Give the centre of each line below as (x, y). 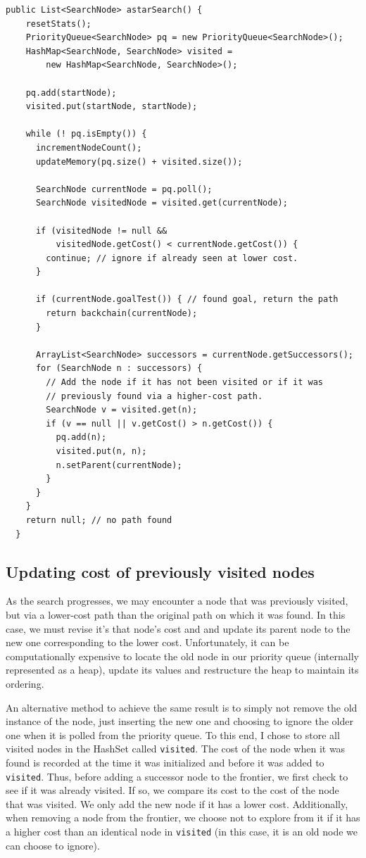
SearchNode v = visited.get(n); (122, 410)
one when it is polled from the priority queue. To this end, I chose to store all (173, 734)
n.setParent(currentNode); (119, 465)
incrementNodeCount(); (89, 147)
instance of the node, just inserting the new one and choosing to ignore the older (179, 721)
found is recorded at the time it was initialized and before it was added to (165, 762)
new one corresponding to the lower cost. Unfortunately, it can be (147, 642)
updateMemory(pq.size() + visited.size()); (139, 162)
